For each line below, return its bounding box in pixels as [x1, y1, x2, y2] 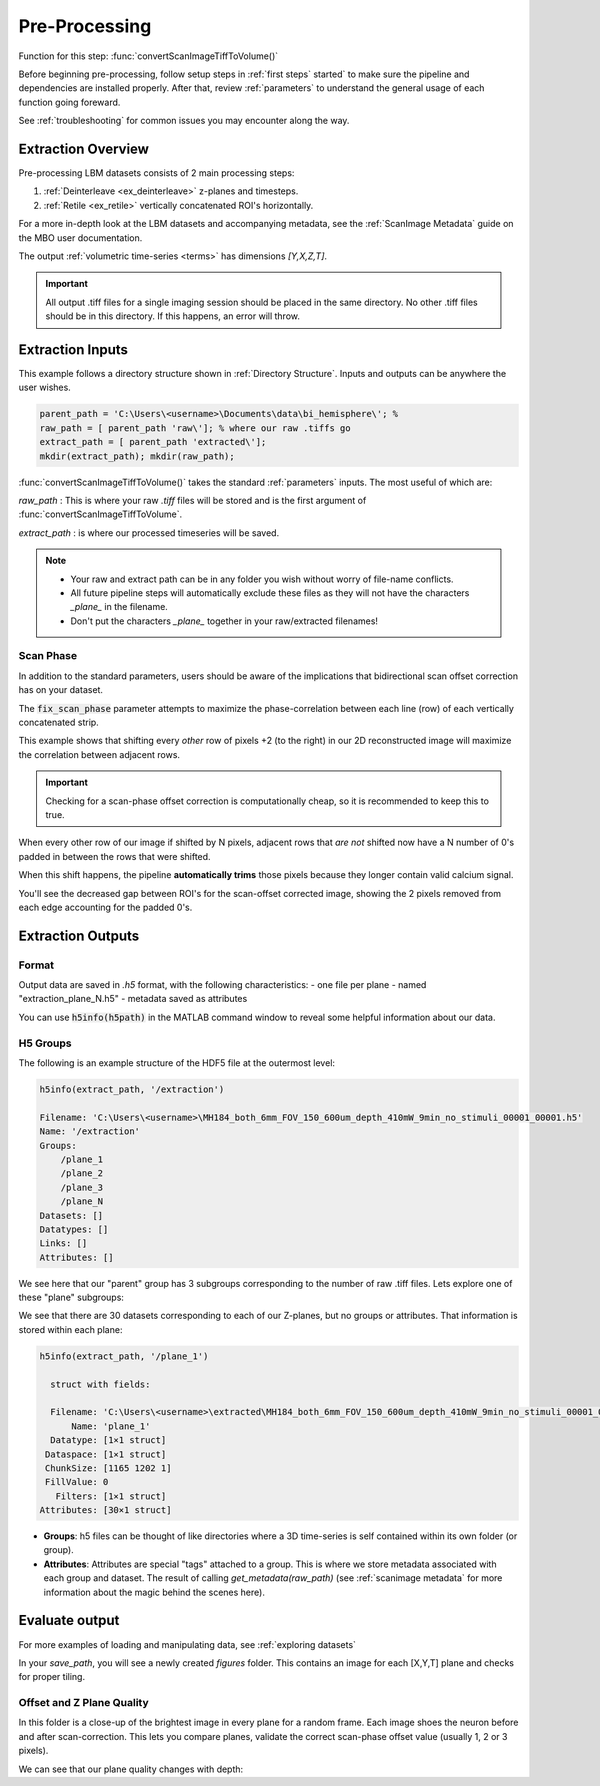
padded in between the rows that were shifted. [18, 850, 211, 862]
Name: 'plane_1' [71, 1420, 151, 1432]
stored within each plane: [18, 1323, 123, 1335]
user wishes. [18, 381, 72, 394]
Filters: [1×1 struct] [55, 1490, 167, 1502]
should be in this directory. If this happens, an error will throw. [45, 310, 300, 322]
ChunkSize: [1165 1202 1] [45, 1462, 172, 1474]
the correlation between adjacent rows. [18, 748, 180, 760]
